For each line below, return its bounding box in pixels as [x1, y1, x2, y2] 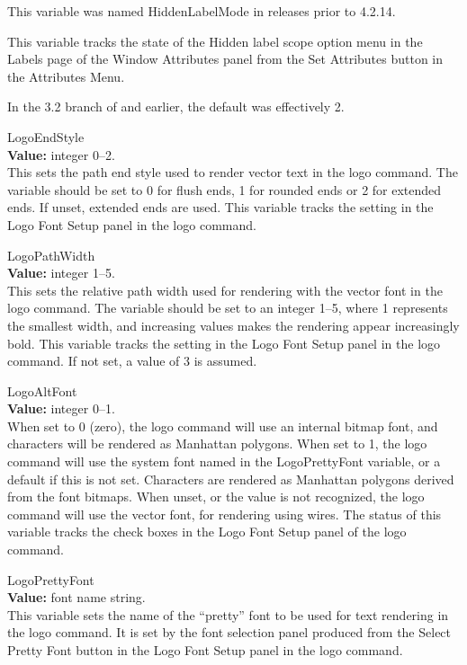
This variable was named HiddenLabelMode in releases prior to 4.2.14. [7, 2, 396, 20]
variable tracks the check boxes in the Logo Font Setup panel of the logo [7, 522, 407, 541]
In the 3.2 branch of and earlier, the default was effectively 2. [7, 97, 345, 116]
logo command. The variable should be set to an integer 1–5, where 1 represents [7, 298, 448, 317]
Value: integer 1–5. [7, 263, 115, 282]
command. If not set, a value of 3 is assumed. [7, 351, 257, 370]
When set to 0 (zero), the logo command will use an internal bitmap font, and [7, 416, 438, 435]
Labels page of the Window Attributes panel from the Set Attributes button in [7, 49, 444, 68]
